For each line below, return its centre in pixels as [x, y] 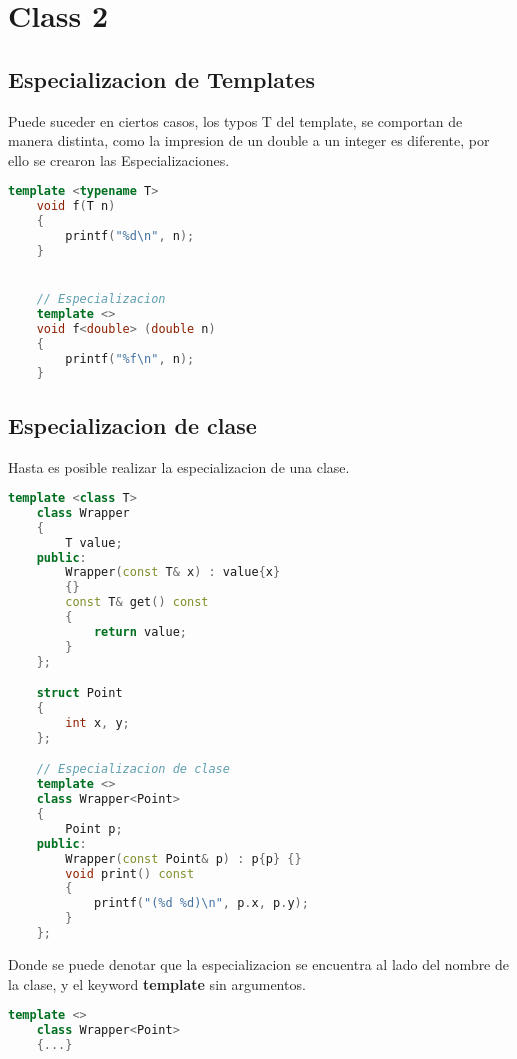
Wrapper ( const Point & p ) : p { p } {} [183, 858]
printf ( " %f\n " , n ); [130, 358]
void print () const [130, 873]
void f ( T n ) [76, 206]
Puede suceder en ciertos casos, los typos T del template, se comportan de [235, 120]
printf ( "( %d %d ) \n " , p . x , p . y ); [201, 903]
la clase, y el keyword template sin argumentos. [157, 983]
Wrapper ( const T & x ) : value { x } [173, 572]
